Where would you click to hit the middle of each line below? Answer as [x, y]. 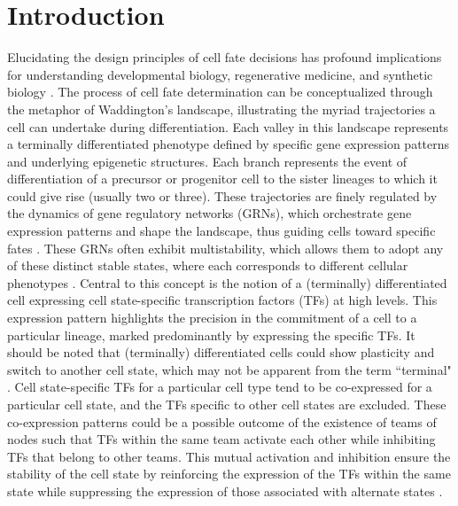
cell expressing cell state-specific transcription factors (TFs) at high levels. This [222, 300]
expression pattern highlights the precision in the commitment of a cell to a [212, 318]
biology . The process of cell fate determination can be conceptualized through [220, 92]
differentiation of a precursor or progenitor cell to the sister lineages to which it [222, 179]
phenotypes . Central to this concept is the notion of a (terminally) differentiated [227, 282]
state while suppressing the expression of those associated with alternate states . [225, 490]
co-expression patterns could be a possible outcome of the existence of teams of [222, 421]
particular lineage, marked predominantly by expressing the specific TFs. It [211, 335]
